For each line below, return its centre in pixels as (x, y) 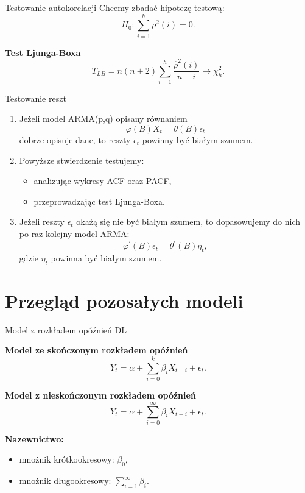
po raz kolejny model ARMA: (74, 233)
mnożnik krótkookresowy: (67, 459)
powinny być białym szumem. (198, 140)
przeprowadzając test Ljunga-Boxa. (99, 201)
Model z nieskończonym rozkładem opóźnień (100, 395)
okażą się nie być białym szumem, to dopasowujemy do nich (188, 222)
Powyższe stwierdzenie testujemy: (82, 160)
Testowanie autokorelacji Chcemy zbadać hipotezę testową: (115, 7)
